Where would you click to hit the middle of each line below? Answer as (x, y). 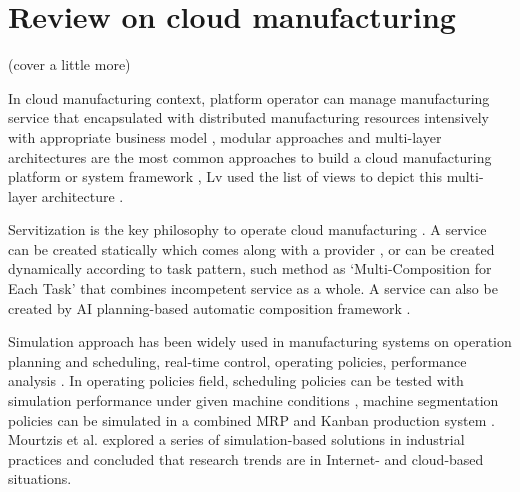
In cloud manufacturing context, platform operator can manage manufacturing (249, 97)
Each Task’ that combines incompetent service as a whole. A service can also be (253, 288)
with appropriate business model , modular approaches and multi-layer (225, 136)
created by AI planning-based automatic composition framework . (209, 307)
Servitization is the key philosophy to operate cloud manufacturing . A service (247, 229)
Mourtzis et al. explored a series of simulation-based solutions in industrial (236, 439)
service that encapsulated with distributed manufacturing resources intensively (248, 117)
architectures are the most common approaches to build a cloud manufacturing (250, 156)
